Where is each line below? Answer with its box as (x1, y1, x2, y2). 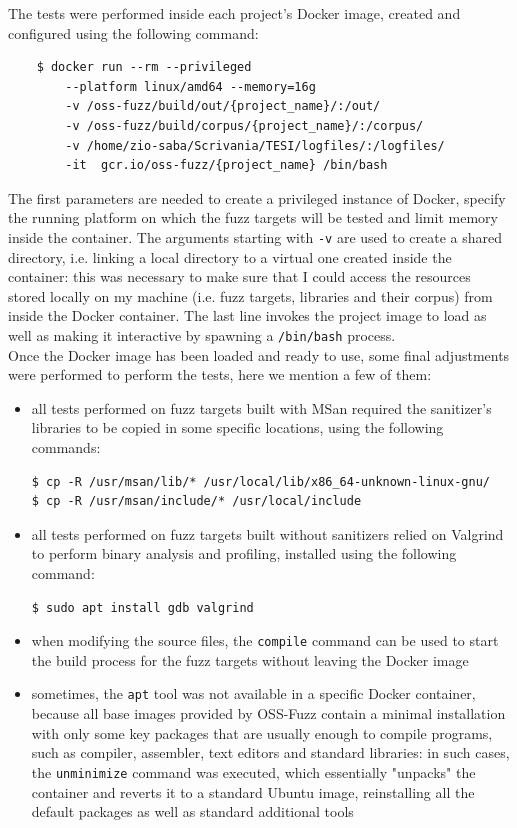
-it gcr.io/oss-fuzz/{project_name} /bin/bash (65, 158, 388, 173)
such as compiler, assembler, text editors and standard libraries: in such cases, (31, 742, 510, 763)
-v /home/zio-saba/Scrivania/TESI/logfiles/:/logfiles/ (65, 138, 445, 153)
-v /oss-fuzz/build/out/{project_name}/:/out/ (65, 99, 381, 114)
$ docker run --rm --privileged (36, 60, 252, 75)
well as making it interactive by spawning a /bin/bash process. (8, 324, 396, 345)
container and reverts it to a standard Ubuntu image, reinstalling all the (31, 781, 475, 802)
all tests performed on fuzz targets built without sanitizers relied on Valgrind (31, 523, 504, 544)
